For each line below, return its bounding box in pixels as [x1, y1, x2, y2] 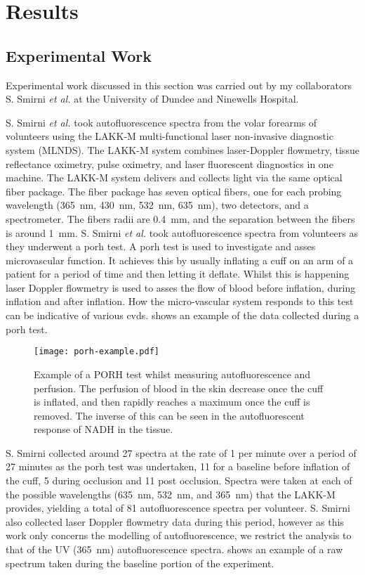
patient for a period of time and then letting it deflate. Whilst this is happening [6, 266, 350, 281]
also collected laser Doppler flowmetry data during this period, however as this [6, 514, 344, 529]
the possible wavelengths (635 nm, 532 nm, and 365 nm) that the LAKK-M [6, 486, 336, 501]
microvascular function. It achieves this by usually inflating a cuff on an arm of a [6, 252, 354, 267]
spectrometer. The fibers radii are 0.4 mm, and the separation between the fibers [6, 211, 355, 226]
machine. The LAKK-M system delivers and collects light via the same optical [6, 170, 343, 185]
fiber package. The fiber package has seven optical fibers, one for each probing [6, 183, 342, 198]
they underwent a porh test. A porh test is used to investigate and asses [6, 239, 316, 254]
